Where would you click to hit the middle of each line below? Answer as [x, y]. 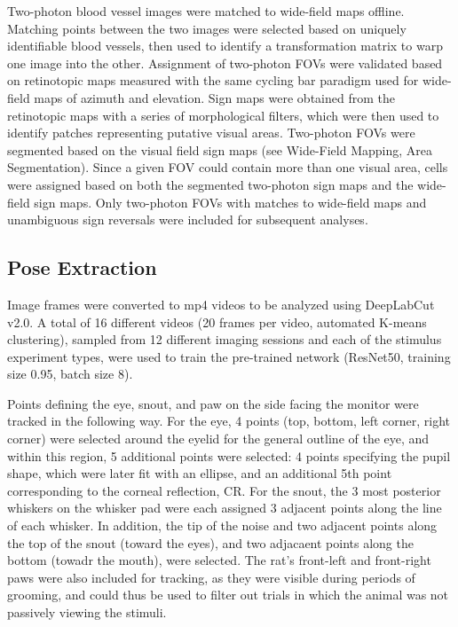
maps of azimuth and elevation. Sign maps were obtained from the [214, 97]
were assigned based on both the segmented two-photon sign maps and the [210, 184]
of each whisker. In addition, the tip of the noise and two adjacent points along [222, 525]
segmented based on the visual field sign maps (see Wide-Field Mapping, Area [220, 149]
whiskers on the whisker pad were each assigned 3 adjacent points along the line [225, 508]
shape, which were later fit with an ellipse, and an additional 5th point [200, 473]
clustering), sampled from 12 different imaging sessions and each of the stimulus [225, 339]
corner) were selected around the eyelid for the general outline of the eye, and [218, 439]
